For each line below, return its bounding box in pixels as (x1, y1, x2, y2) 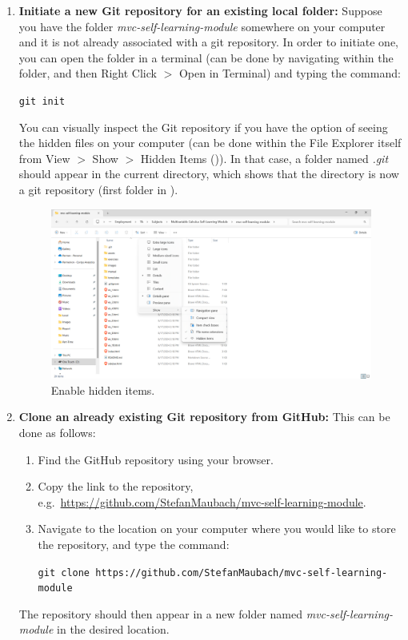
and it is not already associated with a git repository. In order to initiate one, (18, 34, 398, 50)
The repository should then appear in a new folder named (18, 605, 303, 622)
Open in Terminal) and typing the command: (178, 65, 401, 81)
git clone (38, 566, 90, 578)
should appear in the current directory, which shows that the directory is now (18, 165, 399, 182)
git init (18, 95, 66, 107)
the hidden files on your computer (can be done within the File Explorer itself (18, 134, 402, 151)
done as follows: (18, 423, 96, 440)
